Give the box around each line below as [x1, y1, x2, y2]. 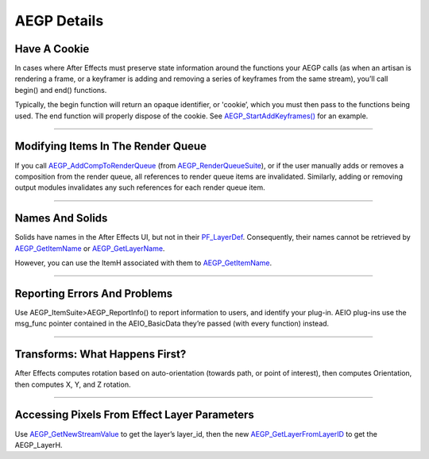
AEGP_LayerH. [14, 440, 63, 449]
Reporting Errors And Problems [14, 287, 173, 300]
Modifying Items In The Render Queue [14, 140, 207, 153]
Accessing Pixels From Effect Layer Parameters [14, 408, 254, 422]
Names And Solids [14, 211, 108, 226]
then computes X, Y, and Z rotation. [14, 380, 131, 389]
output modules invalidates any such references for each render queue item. [14, 183, 265, 192]
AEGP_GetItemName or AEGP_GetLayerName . [14, 243, 165, 253]
